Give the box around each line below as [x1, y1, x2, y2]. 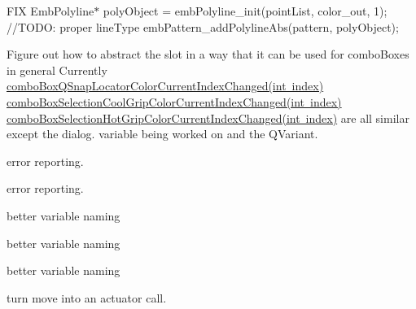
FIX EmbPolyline [7, 2, 94, 19]
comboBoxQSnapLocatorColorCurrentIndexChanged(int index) [7, 77, 324, 94]
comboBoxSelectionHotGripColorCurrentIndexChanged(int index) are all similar [7, 109, 409, 126]
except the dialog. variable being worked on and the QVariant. [7, 125, 318, 142]
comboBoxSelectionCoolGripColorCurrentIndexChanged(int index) [7, 93, 342, 110]
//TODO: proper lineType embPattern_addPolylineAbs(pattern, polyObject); [7, 18, 399, 35]
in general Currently [7, 61, 107, 78]
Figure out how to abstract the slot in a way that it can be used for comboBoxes [7, 46, 409, 63]
